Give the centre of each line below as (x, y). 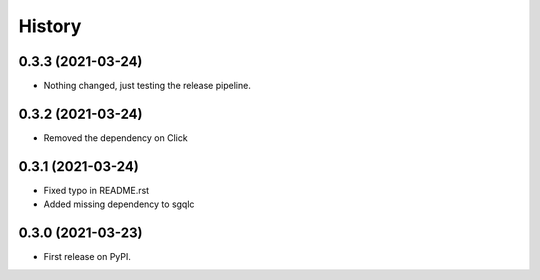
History (50, 26)
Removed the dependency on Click (116, 137)
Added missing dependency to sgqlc (119, 204)
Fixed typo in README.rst (96, 190)
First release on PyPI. (87, 257)
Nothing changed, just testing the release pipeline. (147, 86)
